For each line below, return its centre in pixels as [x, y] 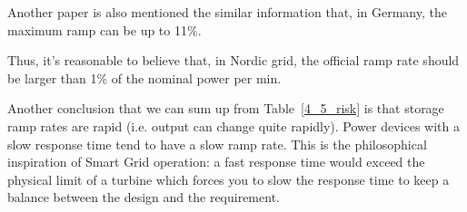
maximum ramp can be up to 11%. [104, 29]
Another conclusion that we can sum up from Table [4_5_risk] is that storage [226, 108]
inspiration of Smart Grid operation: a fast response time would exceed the [216, 162]
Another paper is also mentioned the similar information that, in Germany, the [227, 12]
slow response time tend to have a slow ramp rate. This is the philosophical [217, 144]
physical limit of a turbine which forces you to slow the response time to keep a [229, 179]
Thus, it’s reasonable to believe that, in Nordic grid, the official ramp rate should [233, 60]
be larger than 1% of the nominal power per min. [144, 77]
